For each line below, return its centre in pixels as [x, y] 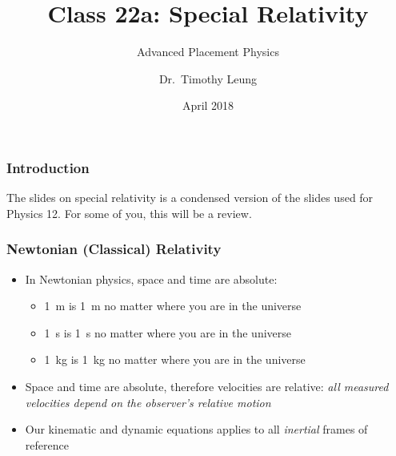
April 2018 [208, 105]
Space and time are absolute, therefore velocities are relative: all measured [207, 386]
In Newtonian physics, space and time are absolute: [151, 278]
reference [47, 444]
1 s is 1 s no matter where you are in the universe [168, 332]
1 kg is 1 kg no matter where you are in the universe [175, 359]
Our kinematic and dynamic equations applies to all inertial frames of [196, 429]
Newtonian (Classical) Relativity [114, 249]
